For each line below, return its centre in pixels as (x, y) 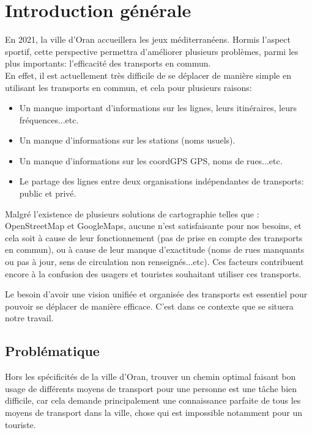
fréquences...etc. (49, 119)
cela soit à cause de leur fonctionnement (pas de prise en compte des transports (154, 237)
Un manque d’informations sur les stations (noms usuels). (127, 140)
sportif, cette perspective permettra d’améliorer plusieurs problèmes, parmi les (152, 51)
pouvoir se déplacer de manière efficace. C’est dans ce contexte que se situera (149, 306)
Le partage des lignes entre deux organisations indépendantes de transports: (162, 181)
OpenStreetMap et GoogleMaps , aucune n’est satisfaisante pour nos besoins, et (153, 226)
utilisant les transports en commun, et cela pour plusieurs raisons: (128, 87)
